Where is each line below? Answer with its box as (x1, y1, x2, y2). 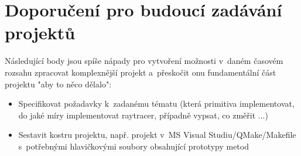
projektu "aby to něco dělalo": (5, 77, 112, 90)
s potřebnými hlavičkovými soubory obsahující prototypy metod (18, 140, 249, 152)
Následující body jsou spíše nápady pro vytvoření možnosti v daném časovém (5, 55, 283, 67)
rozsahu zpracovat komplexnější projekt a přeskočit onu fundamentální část (5, 66, 276, 78)
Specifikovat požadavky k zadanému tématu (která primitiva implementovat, (18, 97, 295, 110)
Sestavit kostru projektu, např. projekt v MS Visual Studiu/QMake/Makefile (18, 128, 296, 141)
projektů (5, 21, 76, 45)
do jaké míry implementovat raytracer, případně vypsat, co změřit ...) (18, 108, 268, 121)
